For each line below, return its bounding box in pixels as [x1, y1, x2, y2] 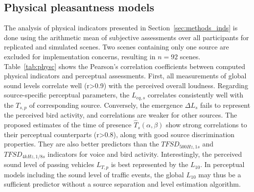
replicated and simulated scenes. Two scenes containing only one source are [4, 42, 229, 52]
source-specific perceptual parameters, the [4, 90, 130, 100]
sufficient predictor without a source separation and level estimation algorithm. [4, 179, 241, 189]
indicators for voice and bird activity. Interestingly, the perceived [47, 148, 242, 159]
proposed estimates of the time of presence [4, 120, 132, 130]
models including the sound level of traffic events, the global [4, 169, 184, 179]
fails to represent [200, 99, 251, 110]
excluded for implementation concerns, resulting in [4, 51, 156, 61]
